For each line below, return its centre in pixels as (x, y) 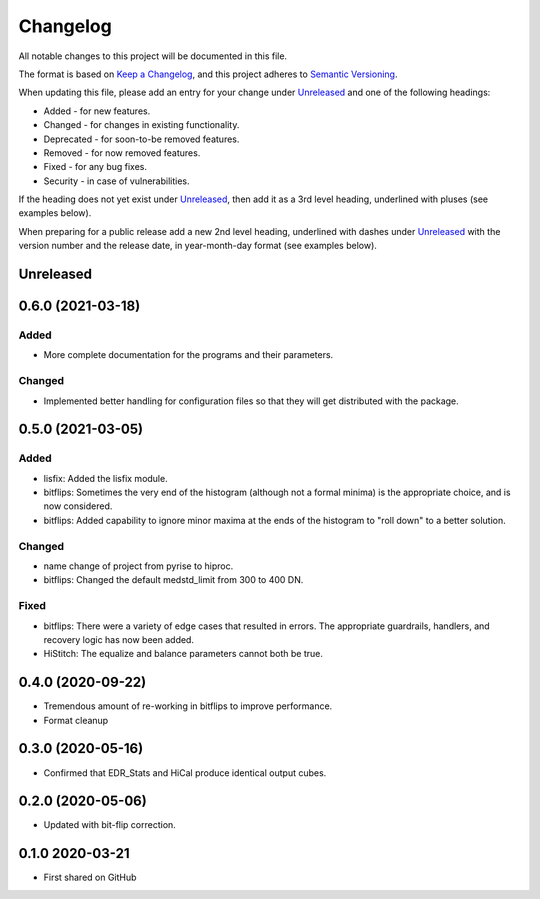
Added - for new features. (97, 111)
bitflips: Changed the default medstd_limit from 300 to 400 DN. (173, 580)
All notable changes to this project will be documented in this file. (153, 56)
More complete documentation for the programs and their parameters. (188, 355)
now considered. (78, 506)
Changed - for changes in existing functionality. (141, 125)
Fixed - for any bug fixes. (95, 167)
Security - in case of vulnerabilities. (116, 181)
